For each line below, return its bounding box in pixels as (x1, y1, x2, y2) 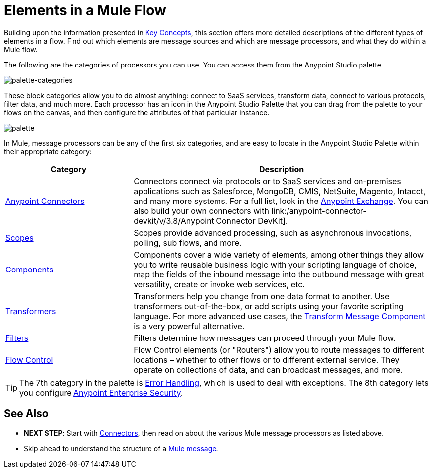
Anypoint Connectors (5, 196, 85, 206)
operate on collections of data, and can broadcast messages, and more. (134, 364, 403, 375)
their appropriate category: (4, 147, 92, 156)
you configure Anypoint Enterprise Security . (19, 387, 183, 398)
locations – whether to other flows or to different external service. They (134, 354, 400, 365)
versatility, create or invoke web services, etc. (134, 279, 305, 289)
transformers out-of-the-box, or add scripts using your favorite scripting (134, 301, 404, 311)
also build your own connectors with (134, 205, 269, 216)
